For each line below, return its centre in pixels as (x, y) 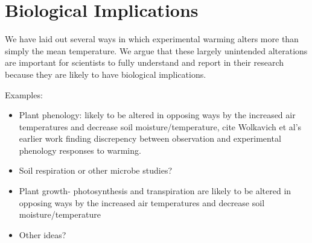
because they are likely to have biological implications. (106, 74)
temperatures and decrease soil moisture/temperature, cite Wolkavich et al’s (160, 126)
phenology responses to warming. (80, 150)
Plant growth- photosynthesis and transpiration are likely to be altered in (155, 191)
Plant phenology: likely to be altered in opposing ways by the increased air (157, 115)
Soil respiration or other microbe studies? (96, 170)
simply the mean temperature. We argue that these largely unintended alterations (156, 50)
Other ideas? (43, 234)
